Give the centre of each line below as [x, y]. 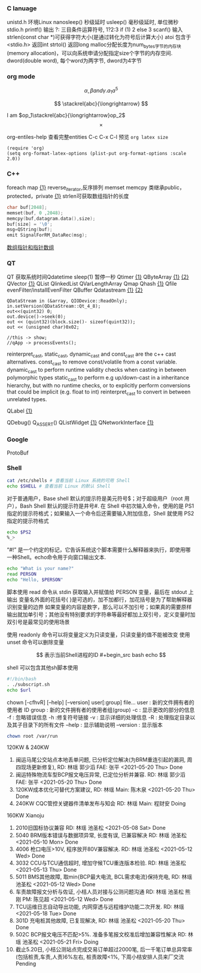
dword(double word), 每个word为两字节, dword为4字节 [74, 60]
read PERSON [22, 574]
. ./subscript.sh [28, 684]
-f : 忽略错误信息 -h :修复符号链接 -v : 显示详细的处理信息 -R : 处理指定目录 [98, 717]
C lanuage [22, 8]
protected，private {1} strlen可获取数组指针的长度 [68, 196]
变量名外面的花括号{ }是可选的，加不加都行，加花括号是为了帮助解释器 [105, 599]
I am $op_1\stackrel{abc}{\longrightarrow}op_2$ [66, 115]
